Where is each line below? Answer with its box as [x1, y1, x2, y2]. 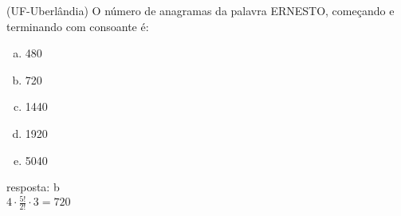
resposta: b [6, 179, 60, 195]
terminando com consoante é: [6, 18, 149, 34]
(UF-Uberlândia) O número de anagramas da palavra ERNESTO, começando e [6, 2, 395, 18]
